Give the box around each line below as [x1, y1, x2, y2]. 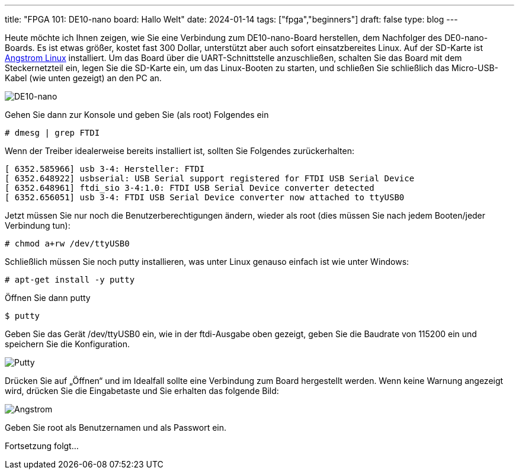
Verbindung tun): [5, 220, 71, 230]
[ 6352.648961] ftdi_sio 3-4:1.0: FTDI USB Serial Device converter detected [5, 183, 374, 193]
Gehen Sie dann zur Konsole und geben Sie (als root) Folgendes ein [5, 110, 269, 120]
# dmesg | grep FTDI [5, 128, 100, 137]
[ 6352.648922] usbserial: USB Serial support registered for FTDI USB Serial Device [5, 174, 415, 183]
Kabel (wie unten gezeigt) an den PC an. [5, 73, 162, 83]
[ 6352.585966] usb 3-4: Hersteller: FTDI [5, 164, 205, 174]
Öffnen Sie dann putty [5, 293, 91, 303]
